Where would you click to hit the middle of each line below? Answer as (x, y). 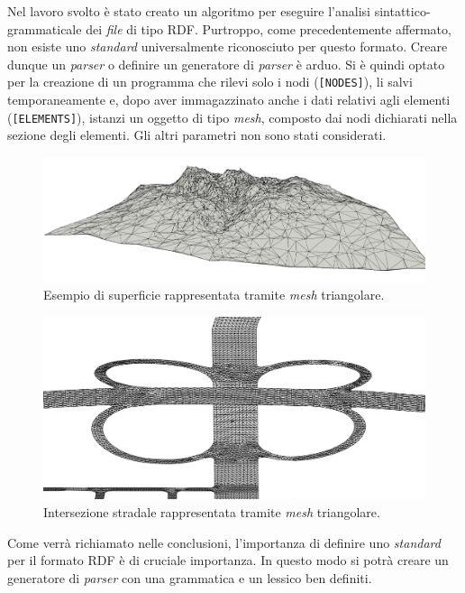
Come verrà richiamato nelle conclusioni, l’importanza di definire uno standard (224, 542)
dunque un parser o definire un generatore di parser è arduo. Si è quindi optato (226, 64)
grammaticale (45, 28)
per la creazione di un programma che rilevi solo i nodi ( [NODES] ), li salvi (210, 82)
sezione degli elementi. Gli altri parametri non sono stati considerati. (197, 135)
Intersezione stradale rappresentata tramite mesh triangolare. (212, 511)
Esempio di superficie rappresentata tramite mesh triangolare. (214, 295)
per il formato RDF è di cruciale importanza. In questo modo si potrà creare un (228, 560)
